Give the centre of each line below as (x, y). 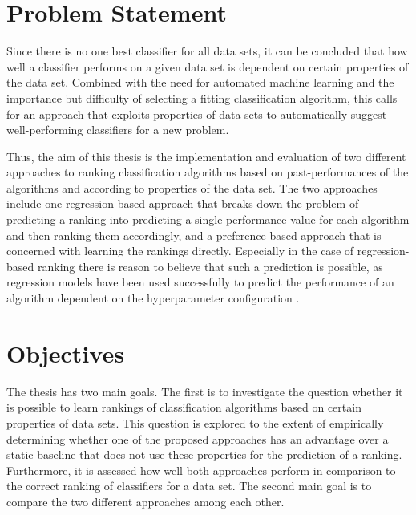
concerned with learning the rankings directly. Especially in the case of (180, 251)
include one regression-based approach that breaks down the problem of (183, 203)
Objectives (65, 353)
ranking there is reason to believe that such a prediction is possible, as (210, 266)
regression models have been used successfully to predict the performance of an (200, 282)
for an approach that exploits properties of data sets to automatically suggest (197, 114)
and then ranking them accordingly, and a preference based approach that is (194, 235)
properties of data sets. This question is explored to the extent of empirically (195, 422)
